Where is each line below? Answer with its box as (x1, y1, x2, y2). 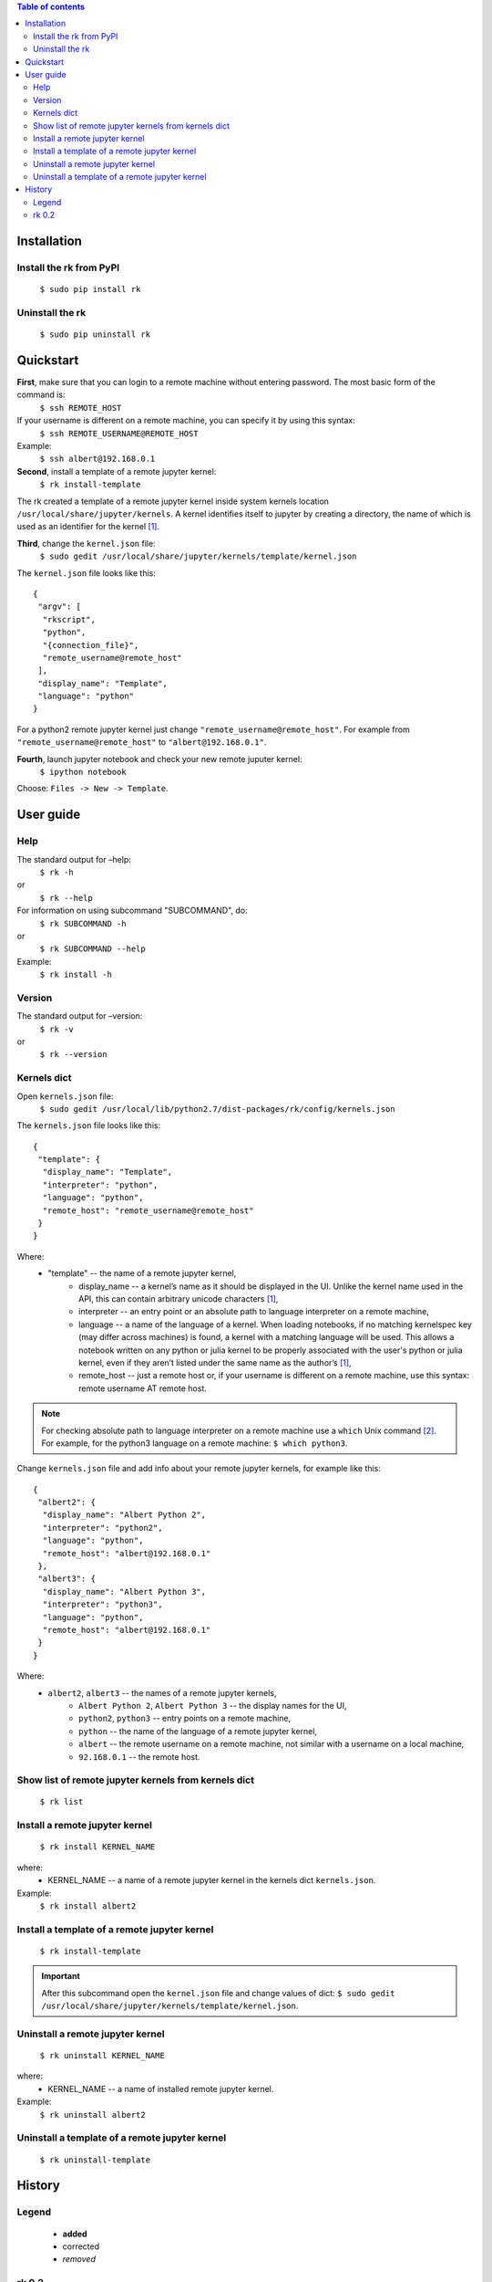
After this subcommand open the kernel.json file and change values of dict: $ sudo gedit (41, 1987, 395, 1998)
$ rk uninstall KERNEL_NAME (39, 2050, 166, 2061)
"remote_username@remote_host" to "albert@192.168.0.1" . (16, 737, 267, 748)
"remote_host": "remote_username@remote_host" (42, 1205, 254, 1216)
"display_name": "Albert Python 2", (42, 1510, 207, 1520)
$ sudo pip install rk (39, 284, 141, 295)
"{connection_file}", (42, 640, 139, 650)
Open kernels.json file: (16, 1091, 114, 1102)
